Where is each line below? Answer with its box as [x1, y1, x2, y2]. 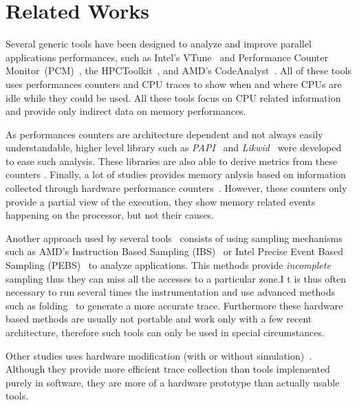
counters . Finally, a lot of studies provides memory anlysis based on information [6, 167, 346, 182]
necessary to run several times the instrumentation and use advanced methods [6, 285, 335, 299]
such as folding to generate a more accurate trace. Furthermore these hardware [6, 298, 343, 312]
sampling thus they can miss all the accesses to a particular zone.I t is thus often [6, 271, 346, 285]
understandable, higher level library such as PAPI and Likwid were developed [6, 140, 342, 155]
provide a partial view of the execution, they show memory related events [6, 194, 316, 208]
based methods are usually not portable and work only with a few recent [6, 311, 312, 326]
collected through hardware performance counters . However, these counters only [6, 181, 347, 195]
